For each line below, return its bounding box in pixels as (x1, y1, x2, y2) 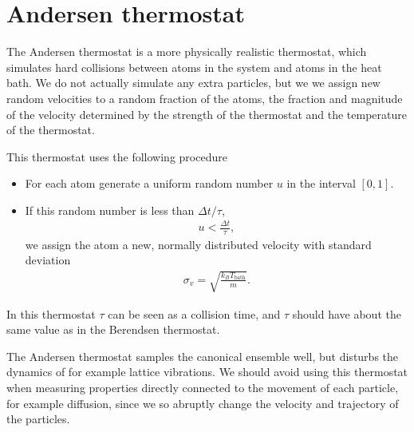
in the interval (286, 175, 356, 192)
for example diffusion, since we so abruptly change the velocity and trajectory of (6, 394, 399, 411)
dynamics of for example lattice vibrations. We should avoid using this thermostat (6, 363, 408, 380)
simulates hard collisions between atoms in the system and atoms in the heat (6, 58, 382, 75)
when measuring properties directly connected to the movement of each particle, (6, 378, 399, 395)
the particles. (6, 410, 70, 427)
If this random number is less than (25, 201, 195, 218)
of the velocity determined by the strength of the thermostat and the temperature (6, 105, 408, 122)
